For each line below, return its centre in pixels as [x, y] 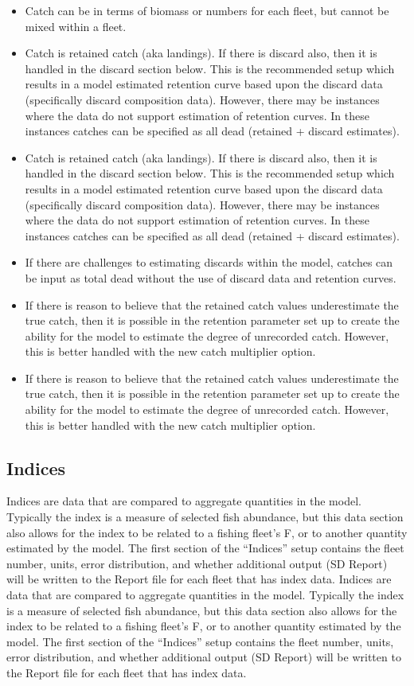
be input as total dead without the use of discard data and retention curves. [211, 277]
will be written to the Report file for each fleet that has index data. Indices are [199, 579]
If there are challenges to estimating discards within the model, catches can [209, 262]
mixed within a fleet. [76, 26]
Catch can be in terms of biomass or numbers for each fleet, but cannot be [207, 10]
